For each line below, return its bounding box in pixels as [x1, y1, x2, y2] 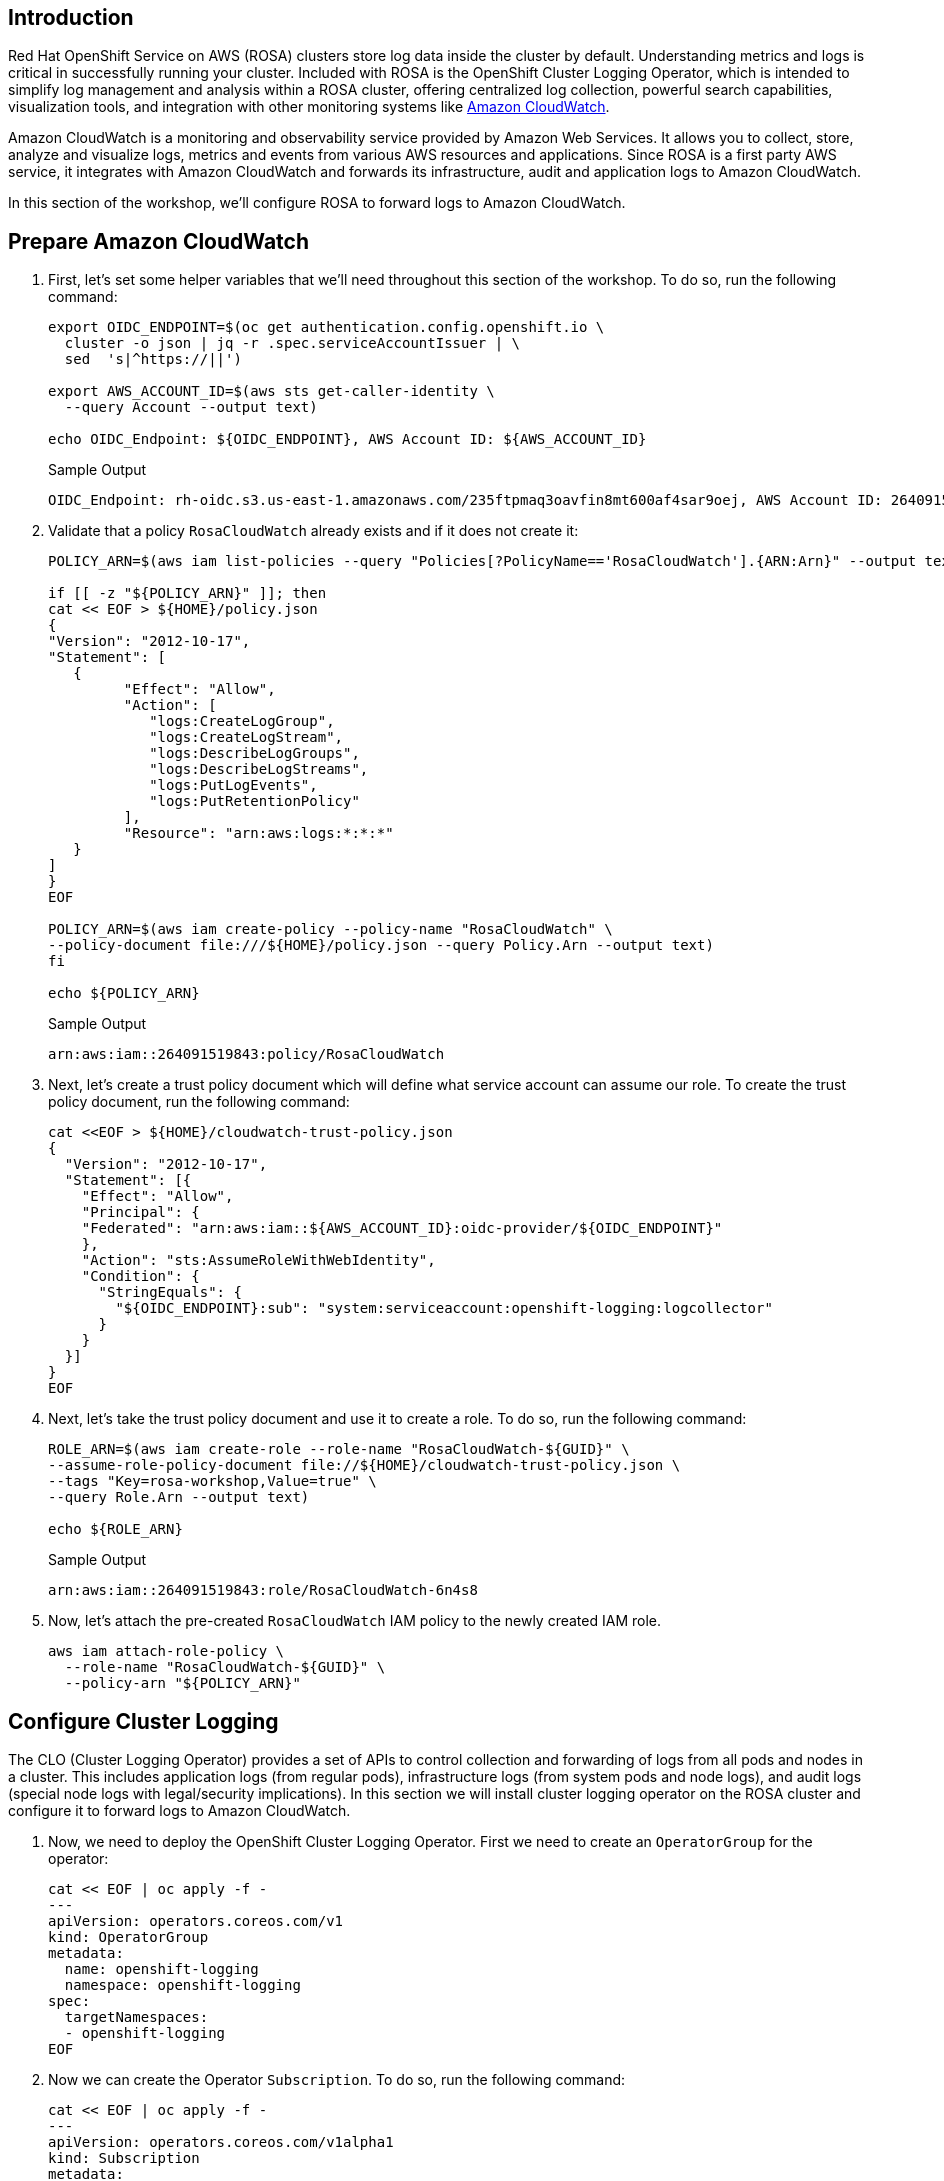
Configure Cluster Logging [8, 1708, 279, 1734]
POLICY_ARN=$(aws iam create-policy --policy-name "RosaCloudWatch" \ [48, 921, 613, 938]
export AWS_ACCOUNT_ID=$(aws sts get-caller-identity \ [48, 383, 495, 400]
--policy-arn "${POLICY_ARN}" [64, 1675, 301, 1692]
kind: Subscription [48, 2150, 200, 2167]
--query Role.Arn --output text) [48, 1489, 310, 1506]
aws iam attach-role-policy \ [48, 1643, 285, 1660]
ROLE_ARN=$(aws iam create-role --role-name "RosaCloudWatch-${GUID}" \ [48, 1441, 630, 1458]
